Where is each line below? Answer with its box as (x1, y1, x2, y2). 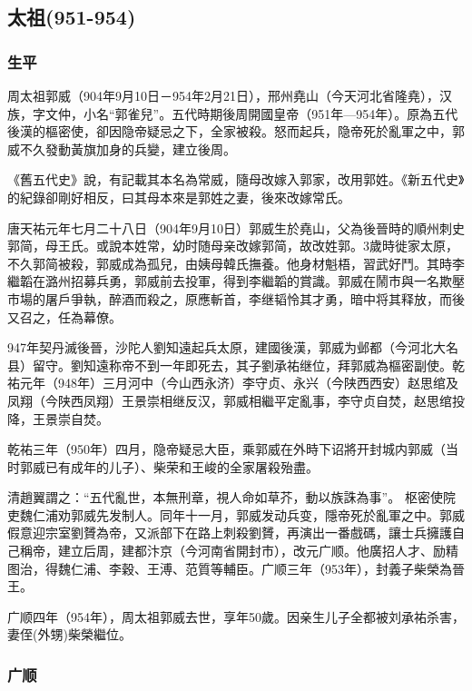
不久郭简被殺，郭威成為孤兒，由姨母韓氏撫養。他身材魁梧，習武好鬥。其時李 (7, 253, 465, 272)
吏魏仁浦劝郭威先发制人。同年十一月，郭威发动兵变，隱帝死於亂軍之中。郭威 (7, 505, 465, 524)
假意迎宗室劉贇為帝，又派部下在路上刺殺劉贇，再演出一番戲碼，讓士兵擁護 (7, 523, 452, 542)
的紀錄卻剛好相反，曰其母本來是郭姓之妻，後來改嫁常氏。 (7, 187, 350, 206)
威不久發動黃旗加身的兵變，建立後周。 (7, 139, 236, 158)
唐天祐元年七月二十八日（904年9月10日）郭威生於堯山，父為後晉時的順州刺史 (7, 218, 465, 237)
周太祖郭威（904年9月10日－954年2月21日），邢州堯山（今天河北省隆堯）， (7, 86, 439, 104)
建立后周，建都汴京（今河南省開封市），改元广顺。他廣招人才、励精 (57, 541, 458, 560)
